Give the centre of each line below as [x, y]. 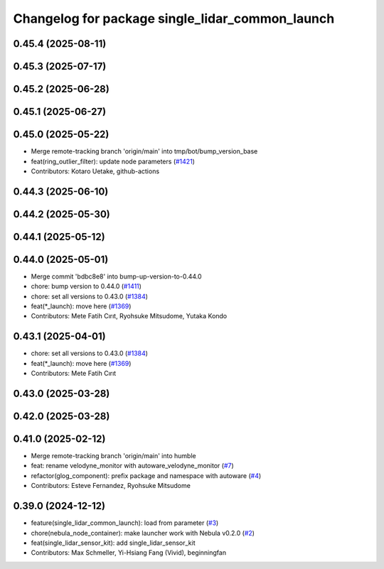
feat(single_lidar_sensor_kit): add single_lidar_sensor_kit [113, 543]
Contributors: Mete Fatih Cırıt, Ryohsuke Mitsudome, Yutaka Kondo [129, 316]
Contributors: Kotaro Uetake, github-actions [95, 171]
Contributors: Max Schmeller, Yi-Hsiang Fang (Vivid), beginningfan [129, 553]
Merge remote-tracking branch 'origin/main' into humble [113, 456]
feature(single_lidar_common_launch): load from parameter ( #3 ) [125, 523]
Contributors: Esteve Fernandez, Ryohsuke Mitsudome [111, 486]
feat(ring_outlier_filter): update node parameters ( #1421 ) [113, 161]
